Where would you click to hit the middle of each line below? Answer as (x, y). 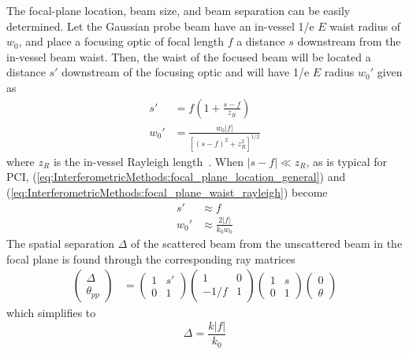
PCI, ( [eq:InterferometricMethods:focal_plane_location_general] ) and (176, 177)
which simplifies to (51, 313)
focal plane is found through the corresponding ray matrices (151, 258)
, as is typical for (347, 161)
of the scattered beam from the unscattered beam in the (267, 243)
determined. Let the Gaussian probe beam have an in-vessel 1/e (160, 26)
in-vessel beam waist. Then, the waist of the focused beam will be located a (189, 56)
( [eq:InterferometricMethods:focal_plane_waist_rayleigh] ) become (167, 192)
